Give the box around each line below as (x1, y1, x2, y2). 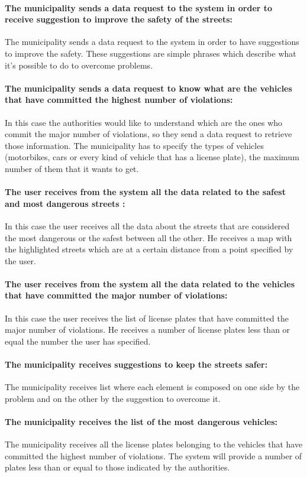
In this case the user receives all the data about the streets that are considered (5, 219, 290, 232)
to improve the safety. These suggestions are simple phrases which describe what (5, 47, 296, 59)
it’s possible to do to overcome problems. (5, 59, 153, 71)
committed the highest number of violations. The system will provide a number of (5, 449, 302, 462)
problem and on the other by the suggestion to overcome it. (5, 392, 221, 404)
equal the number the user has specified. (5, 335, 151, 347)
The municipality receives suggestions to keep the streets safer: (5, 358, 268, 371)
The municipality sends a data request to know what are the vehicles (5, 82, 292, 94)
